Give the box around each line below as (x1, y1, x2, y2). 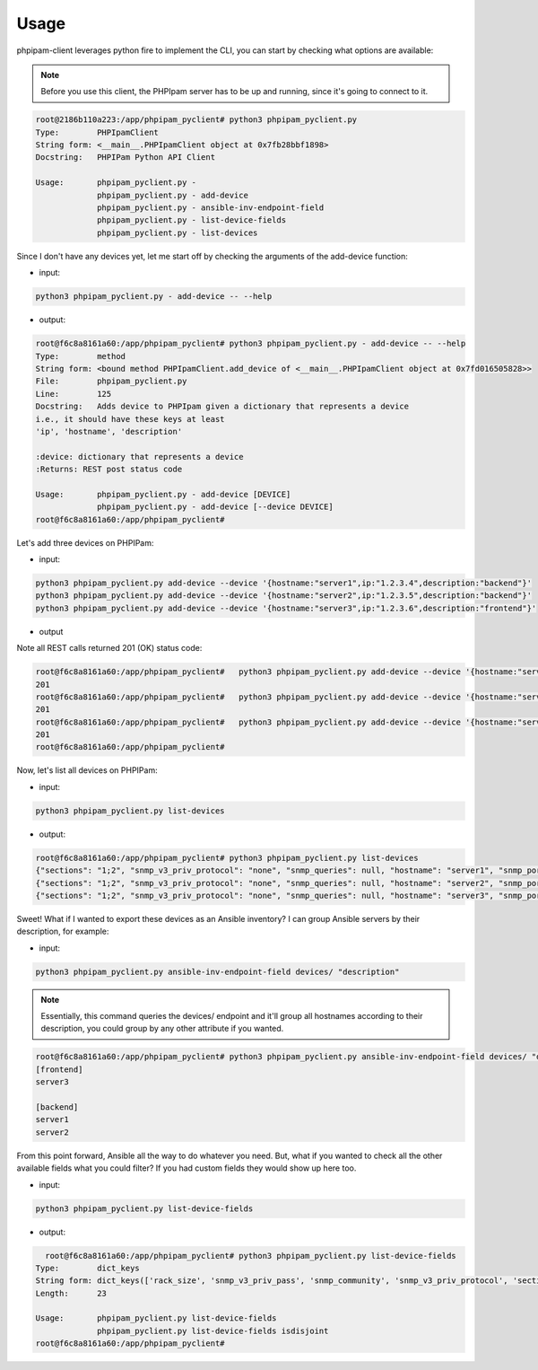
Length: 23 (35, 1288, 108, 1298)
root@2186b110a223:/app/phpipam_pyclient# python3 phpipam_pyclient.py (35, 115, 358, 125)
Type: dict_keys (35, 1262, 141, 1273)
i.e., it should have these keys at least (35, 414, 225, 424)
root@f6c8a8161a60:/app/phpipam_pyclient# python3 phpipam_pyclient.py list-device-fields (45, 1251, 456, 1260)
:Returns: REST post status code (35, 464, 183, 475)
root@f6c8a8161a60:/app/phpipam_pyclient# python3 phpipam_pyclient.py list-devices (35, 853, 419, 863)
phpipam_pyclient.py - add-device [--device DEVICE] (97, 502, 334, 512)
